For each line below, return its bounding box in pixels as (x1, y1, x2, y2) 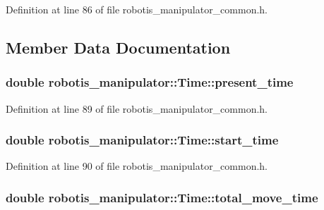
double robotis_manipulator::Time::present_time (6, 73, 294, 91)
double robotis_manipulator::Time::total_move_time (6, 188, 318, 206)
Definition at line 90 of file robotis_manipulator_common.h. (6, 159, 268, 173)
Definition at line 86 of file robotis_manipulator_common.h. (6, 2, 268, 16)
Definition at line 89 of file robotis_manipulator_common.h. (6, 101, 268, 116)
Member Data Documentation (6, 36, 231, 58)
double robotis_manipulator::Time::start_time (6, 131, 279, 149)
